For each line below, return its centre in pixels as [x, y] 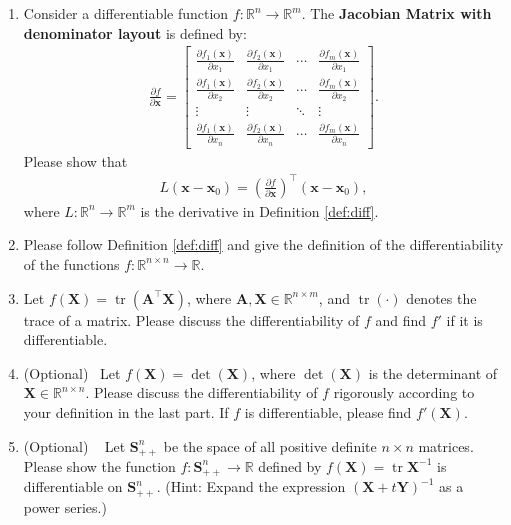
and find [401, 319]
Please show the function [99, 465]
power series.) [65, 506]
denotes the [441, 297]
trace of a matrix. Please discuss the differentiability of [191, 319]
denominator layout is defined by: [135, 32]
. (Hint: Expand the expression [251, 486]
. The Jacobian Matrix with [396, 13]
